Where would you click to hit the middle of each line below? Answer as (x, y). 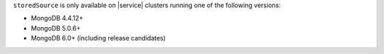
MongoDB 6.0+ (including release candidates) (98, 38)
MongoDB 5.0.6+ (56, 28)
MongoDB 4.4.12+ (57, 18)
